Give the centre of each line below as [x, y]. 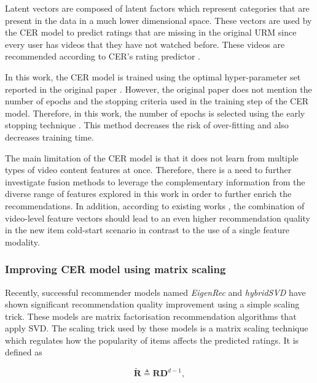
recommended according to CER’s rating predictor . [103, 56]
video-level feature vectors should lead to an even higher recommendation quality [158, 218]
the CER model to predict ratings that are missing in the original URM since [151, 32]
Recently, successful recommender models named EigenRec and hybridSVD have [155, 292]
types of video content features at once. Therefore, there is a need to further [148, 170]
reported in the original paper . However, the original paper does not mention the [158, 89]
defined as [24, 352]
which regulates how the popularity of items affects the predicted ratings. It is [152, 340]
